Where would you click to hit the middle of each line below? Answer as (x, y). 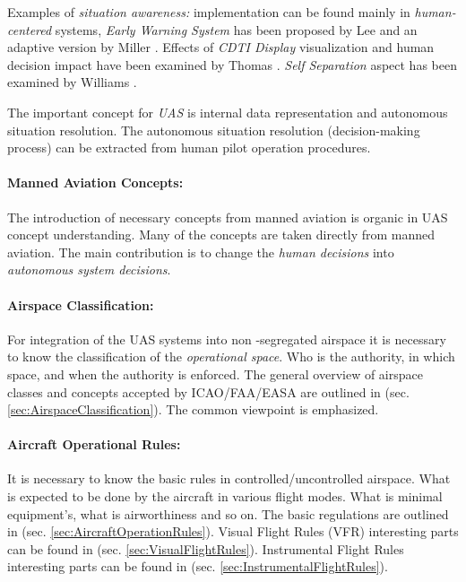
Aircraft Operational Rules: (94, 444)
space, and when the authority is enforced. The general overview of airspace (215, 374)
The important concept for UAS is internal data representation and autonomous (228, 112)
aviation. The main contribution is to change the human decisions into (201, 252)
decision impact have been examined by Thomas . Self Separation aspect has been (232, 64)
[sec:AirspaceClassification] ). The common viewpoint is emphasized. (193, 409)
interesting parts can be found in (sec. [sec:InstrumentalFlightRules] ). (198, 566)
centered (30, 29)
